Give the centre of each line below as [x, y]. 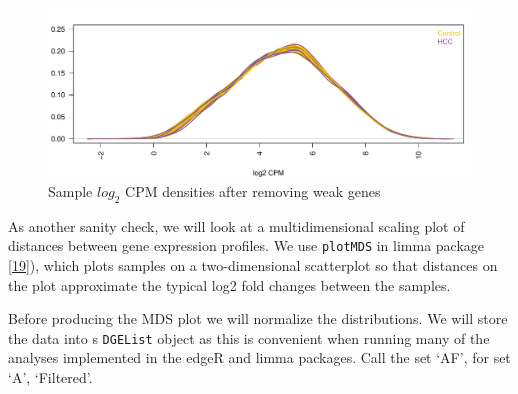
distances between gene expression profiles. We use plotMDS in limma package [246, 245]
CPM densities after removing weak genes [253, 190]
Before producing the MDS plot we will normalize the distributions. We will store [258, 318]
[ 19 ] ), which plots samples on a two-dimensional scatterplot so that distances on [253, 264]
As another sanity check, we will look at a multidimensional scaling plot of [236, 225]
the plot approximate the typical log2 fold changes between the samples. [229, 284]
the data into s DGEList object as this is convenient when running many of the [249, 337]
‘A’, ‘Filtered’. [50, 377]
